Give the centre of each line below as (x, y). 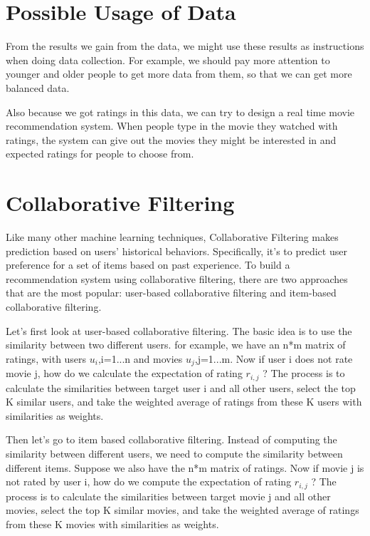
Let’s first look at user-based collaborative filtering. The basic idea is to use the (179, 330)
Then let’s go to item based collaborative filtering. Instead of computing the (171, 439)
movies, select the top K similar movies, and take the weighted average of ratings (183, 510)
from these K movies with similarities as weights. (112, 524)
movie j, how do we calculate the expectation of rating (124, 373)
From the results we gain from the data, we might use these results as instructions (185, 46)
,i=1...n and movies (140, 358)
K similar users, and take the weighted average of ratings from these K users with (184, 402)
